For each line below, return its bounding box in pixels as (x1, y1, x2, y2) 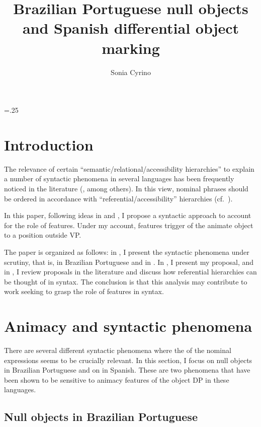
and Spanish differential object (22, 18, 239, 38)
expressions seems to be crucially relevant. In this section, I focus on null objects (4, 354, 252, 365)
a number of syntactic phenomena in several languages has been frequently (4, 173, 234, 184)
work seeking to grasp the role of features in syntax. (4, 286, 164, 297)
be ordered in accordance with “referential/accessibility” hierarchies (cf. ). (4, 193, 233, 203)
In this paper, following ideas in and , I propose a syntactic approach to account (4, 210, 251, 221)
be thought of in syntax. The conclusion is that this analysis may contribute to (4, 276, 247, 287)
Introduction (4, 134, 94, 155)
